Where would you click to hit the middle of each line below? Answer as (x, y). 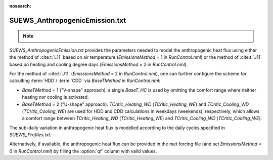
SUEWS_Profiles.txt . (30, 135)
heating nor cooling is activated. (55, 97)
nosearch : (20, 6)
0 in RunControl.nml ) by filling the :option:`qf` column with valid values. (83, 151)
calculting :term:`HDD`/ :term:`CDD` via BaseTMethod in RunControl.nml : (85, 81)
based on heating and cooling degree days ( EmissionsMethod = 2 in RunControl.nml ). (99, 64)
